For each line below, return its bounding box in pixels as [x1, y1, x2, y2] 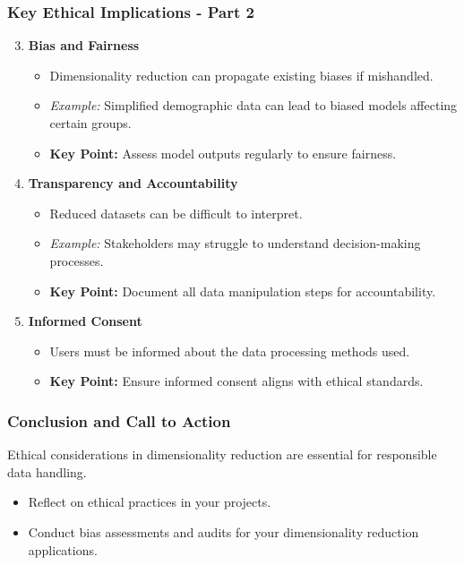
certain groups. [49, 114, 132, 132]
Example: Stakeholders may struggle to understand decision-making [49, 234, 421, 253]
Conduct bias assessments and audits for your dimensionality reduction [28, 522, 419, 541]
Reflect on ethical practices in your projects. [28, 492, 271, 511]
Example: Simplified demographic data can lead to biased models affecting [49, 96, 458, 115]
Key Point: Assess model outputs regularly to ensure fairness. [49, 143, 397, 162]
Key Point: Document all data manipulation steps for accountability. [49, 281, 436, 300]
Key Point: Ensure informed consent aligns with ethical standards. [49, 372, 424, 390]
